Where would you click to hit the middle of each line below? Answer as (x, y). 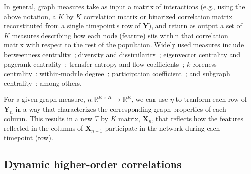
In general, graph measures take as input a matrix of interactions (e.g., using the (125, 6)
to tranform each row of (211, 99)
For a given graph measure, (45, 99)
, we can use (150, 99)
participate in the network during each (163, 128)
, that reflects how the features (197, 118)
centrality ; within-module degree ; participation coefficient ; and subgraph (117, 73)
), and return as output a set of (195, 26)
